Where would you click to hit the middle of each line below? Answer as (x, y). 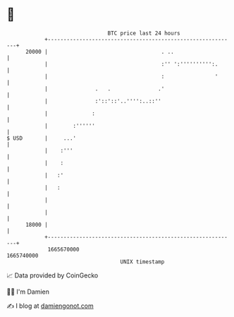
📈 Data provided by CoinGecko (53, 275)
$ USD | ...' (42, 138)
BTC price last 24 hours (144, 33)
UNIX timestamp (142, 262)
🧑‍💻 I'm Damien (28, 292)
